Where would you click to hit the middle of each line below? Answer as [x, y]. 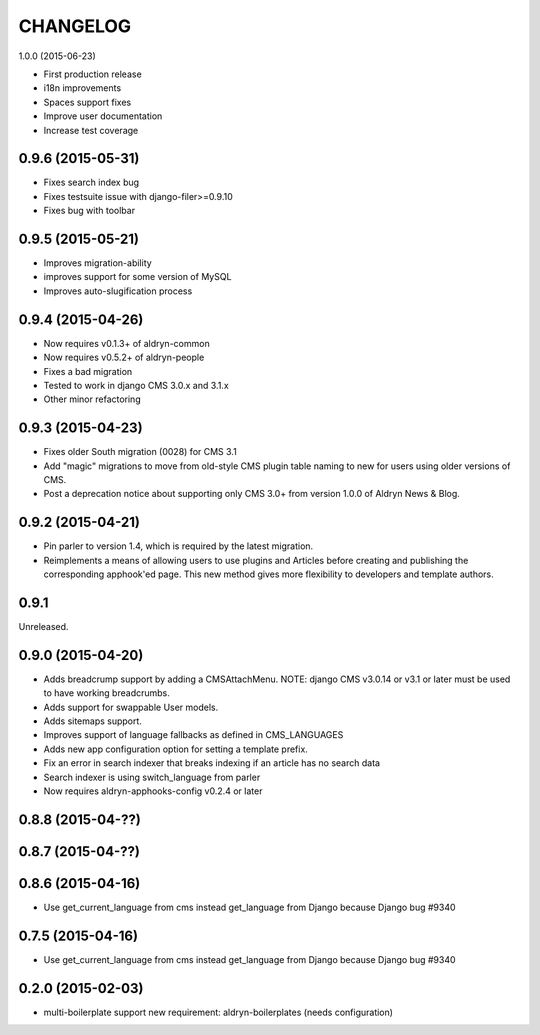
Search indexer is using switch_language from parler [152, 777]
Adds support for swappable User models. [131, 707]
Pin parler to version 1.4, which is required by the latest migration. [178, 546]
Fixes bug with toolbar [89, 211]
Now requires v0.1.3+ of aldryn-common [126, 343]
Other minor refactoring [92, 399]
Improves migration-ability [97, 263]
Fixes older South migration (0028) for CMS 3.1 [140, 452]
